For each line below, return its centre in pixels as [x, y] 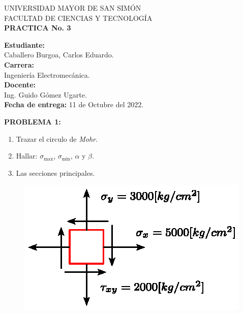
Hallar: [27, 156]
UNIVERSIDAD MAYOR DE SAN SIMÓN [73, 8]
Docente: [20, 85]
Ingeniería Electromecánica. [47, 74]
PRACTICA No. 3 [38, 28]
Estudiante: [24, 44]
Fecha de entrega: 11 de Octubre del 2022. [74, 104]
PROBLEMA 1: [33, 121]
